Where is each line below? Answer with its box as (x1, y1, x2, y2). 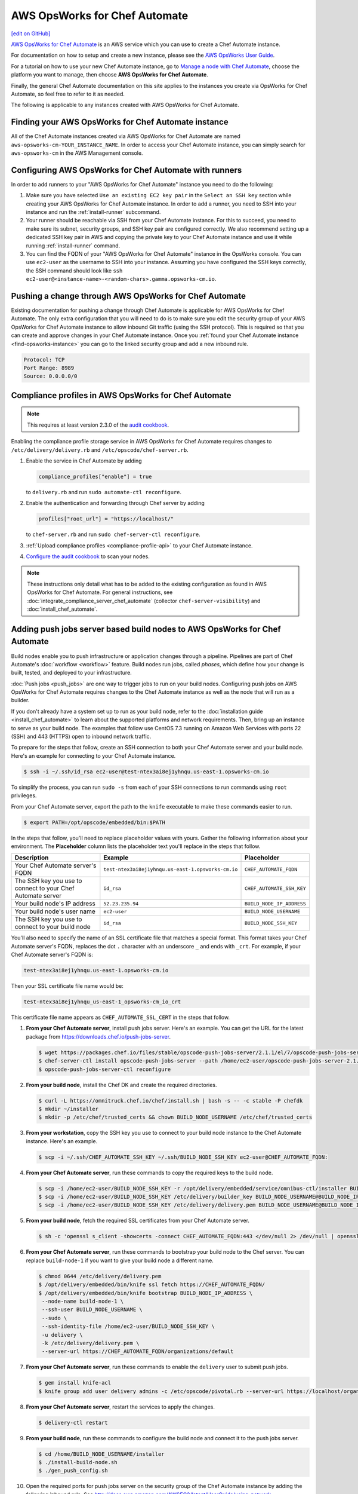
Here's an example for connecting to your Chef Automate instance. (11, 752, 176, 759)
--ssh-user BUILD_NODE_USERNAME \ (42, 1306, 143, 1313)
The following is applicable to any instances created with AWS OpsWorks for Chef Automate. (11, 102, 239, 109)
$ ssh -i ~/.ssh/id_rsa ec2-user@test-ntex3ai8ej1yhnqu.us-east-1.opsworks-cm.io (23, 768, 270, 775)
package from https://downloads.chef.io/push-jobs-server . (26, 1033, 171, 1040)
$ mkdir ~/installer (38, 1106, 98, 1112)
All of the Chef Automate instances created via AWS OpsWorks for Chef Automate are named (11, 133, 241, 140)
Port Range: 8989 (23, 365, 75, 372)
